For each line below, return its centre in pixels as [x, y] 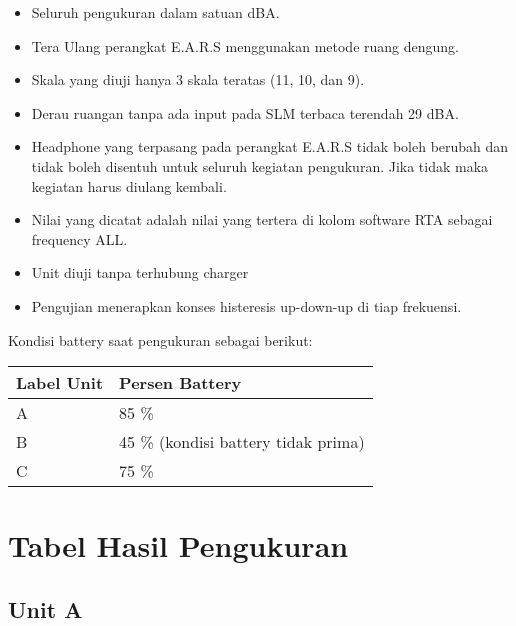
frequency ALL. [79, 238]
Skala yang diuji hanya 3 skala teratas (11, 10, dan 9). [198, 79]
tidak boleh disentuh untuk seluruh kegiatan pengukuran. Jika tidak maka [260, 165]
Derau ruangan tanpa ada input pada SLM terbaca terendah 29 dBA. [245, 112]
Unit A [45, 608]
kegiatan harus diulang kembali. [129, 185]
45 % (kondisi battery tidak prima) [242, 442]
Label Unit [60, 383]
